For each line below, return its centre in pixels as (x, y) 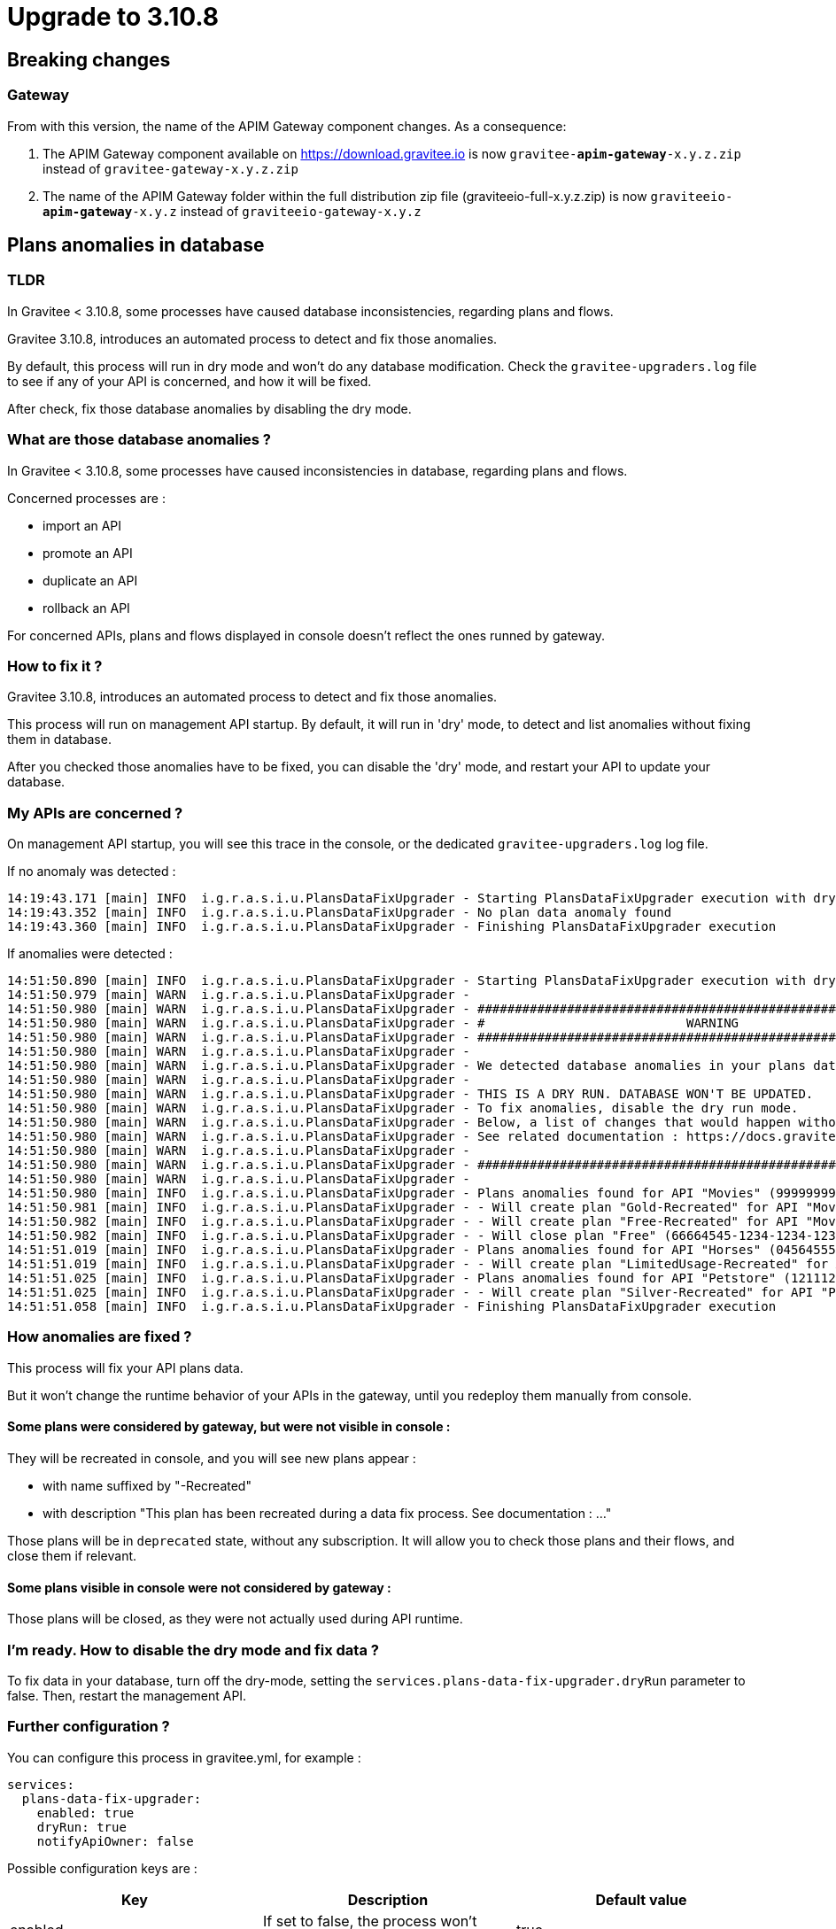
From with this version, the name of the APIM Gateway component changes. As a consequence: (287, 126)
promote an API (88, 553)
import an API (82, 525)
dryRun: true (81, 1827)
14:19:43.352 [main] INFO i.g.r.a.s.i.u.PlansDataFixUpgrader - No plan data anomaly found (340, 913)
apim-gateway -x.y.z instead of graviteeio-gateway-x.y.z (232, 211)
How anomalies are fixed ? (100, 1337)
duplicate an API (90, 580)
